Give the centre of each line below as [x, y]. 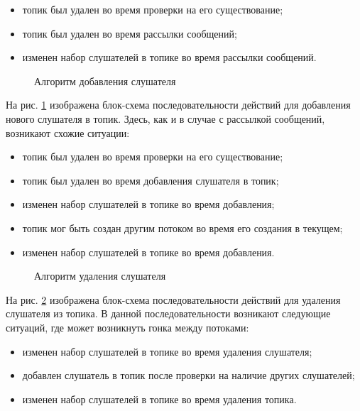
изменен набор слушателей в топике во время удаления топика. [159, 399]
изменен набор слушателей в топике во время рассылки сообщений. [169, 57]
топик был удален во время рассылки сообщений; [130, 33]
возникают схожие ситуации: [68, 132]
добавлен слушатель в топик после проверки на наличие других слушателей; [189, 375]
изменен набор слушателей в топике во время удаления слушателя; [167, 351]
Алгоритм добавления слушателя [105, 81]
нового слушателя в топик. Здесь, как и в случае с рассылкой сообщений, [165, 118]
